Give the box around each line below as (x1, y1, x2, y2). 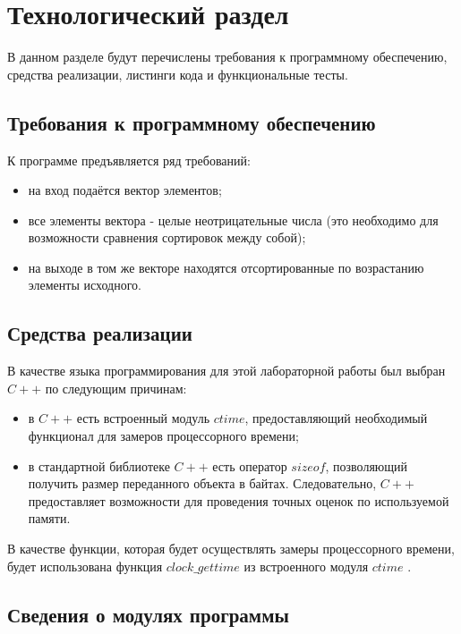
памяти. (28, 509, 71, 528)
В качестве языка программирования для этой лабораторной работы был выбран (7, 361, 446, 380)
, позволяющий (325, 456, 408, 475)
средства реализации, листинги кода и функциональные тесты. (7, 64, 348, 83)
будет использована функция (7, 556, 163, 575)
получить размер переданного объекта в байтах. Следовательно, (28, 474, 377, 493)
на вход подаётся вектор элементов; (28, 181, 222, 199)
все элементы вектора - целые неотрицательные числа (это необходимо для (28, 210, 439, 229)
